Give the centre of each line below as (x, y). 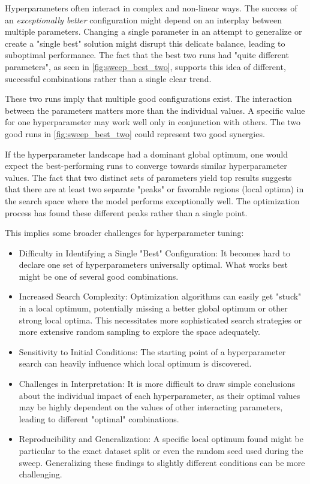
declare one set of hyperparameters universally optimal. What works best (154, 264)
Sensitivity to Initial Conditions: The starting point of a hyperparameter (152, 351)
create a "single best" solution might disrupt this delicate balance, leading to (145, 43)
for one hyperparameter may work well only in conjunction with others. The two (153, 122)
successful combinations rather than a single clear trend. (108, 78)
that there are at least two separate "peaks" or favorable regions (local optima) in (154, 189)
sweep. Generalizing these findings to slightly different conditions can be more (162, 462)
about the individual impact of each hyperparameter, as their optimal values (159, 395)
